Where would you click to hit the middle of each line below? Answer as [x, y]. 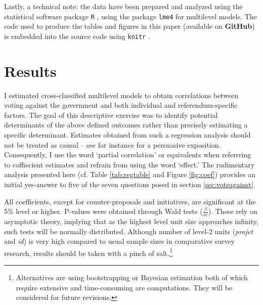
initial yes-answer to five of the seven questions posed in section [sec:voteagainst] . [130, 184]
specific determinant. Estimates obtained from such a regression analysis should [127, 135]
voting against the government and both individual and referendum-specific [121, 105]
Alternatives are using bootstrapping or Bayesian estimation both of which [132, 277]
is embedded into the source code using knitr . [77, 36]
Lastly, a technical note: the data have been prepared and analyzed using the [123, 6]
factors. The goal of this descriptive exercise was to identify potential [111, 115]
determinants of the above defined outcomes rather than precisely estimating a [126, 125]
